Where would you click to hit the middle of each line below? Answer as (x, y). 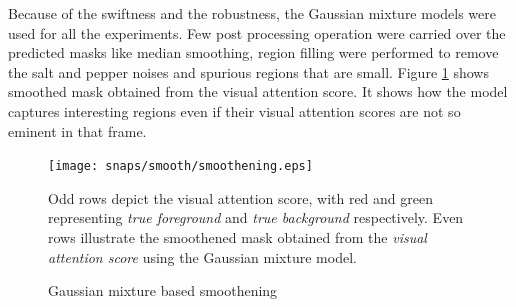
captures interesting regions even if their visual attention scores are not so (234, 110)
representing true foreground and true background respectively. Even (256, 217)
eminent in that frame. (77, 130)
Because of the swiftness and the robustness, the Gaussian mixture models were (252, 13)
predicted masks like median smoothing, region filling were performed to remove (253, 52)
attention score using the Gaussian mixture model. (202, 256)
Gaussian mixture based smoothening (163, 290)
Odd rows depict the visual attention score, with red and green (240, 197)
